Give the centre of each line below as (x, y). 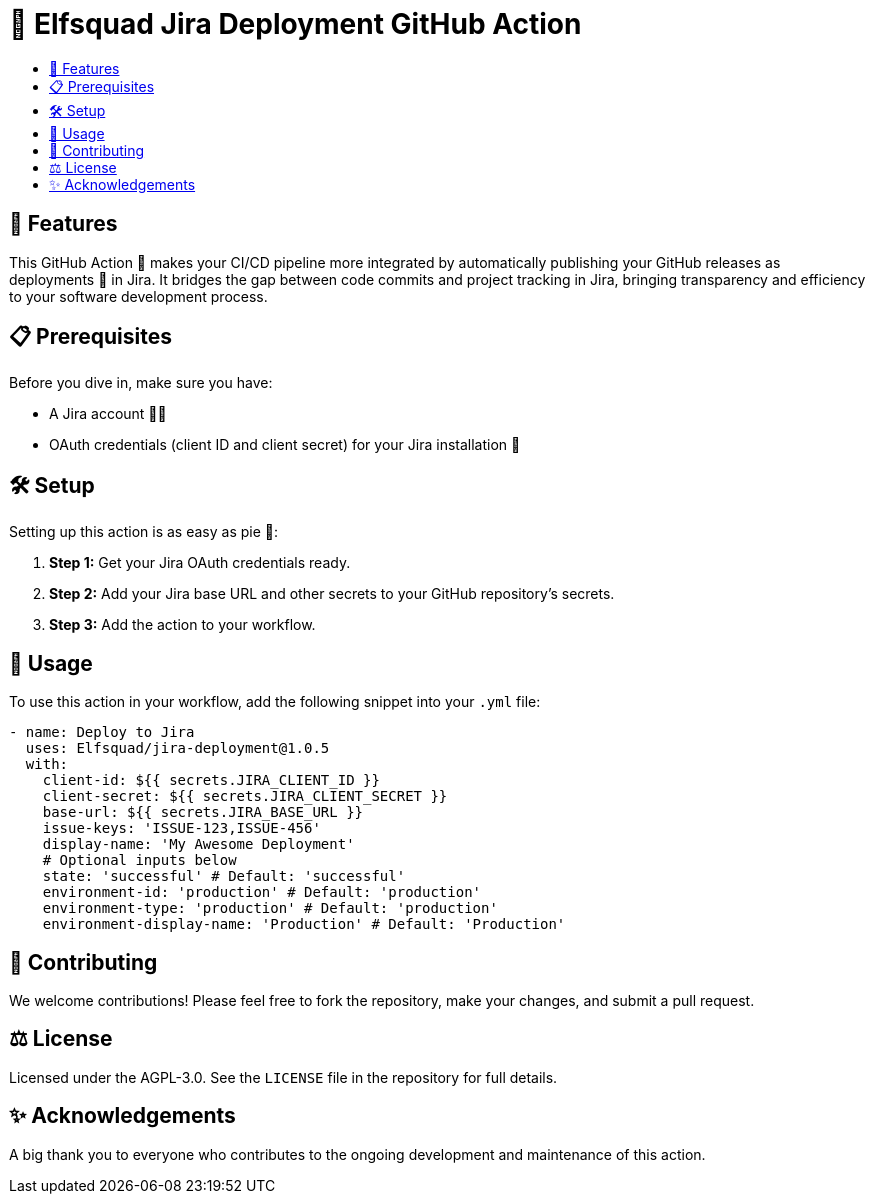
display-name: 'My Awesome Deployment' (198, 844)
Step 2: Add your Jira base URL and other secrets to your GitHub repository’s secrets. (332, 594)
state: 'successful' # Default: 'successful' (224, 876)
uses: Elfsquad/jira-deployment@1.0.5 (177, 748)
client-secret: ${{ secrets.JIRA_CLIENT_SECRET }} (245, 796)
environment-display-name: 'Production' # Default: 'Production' (304, 924)
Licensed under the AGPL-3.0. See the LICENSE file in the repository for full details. (283, 1077)
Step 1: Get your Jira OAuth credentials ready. (200, 563)
